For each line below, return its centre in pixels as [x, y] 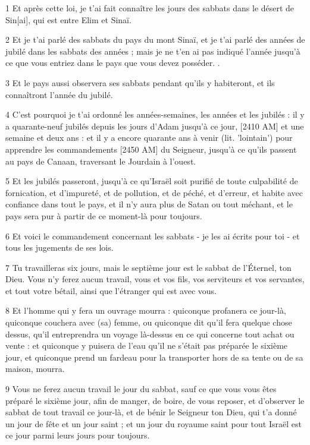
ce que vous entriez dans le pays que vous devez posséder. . [113, 63]
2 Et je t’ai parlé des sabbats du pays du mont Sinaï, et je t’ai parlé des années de [155, 40]
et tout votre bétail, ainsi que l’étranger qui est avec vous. [111, 290]
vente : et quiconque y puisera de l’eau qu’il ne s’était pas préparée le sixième [147, 345]
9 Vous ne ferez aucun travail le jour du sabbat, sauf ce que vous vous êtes [141, 389]
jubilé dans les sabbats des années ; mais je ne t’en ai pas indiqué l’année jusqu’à [153, 51]
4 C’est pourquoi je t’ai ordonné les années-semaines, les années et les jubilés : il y [155, 114]
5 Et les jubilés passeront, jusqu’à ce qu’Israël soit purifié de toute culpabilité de [152, 181]
